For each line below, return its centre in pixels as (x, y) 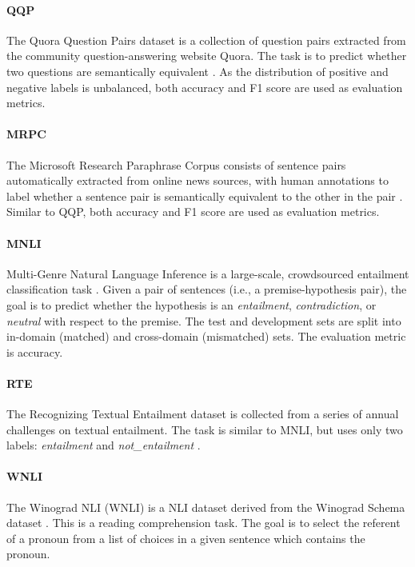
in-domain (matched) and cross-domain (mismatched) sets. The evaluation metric (206, 336)
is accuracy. (35, 351)
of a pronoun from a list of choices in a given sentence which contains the (186, 538)
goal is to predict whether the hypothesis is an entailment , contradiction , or (192, 304)
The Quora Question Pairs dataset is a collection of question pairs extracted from (206, 40)
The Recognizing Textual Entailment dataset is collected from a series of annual (203, 414)
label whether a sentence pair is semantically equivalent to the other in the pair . (205, 196)
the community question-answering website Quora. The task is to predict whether (207, 56)
